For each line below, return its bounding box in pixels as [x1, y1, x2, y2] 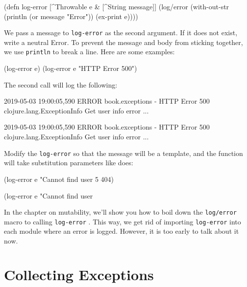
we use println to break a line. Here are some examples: [4, 46, 175, 57]
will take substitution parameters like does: [4, 157, 133, 168]
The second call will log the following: [4, 79, 118, 89]
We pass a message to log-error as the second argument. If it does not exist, [4, 27, 238, 38]
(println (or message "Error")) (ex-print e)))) [4, 11, 138, 21]
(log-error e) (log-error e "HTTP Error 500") [4, 63, 137, 73]
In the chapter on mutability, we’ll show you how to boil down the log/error [4, 207, 237, 217]
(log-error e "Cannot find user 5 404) [4, 174, 114, 184]
